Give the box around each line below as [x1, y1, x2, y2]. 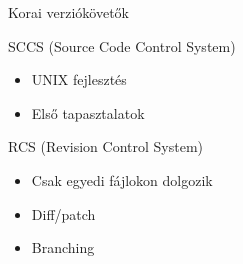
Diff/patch [31, 203, 96, 224]
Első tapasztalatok [31, 102, 145, 123]
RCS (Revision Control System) [8, 136, 204, 157]
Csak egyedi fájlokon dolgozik [31, 169, 213, 190]
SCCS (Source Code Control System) [8, 35, 236, 56]
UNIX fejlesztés [31, 69, 127, 90]
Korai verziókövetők [8, 2, 130, 22]
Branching [31, 237, 95, 258]
